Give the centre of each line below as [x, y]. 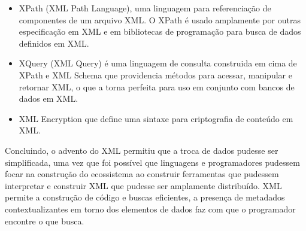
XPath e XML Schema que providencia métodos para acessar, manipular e [155, 75]
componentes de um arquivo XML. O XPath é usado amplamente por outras [160, 19]
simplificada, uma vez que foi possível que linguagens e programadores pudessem [152, 162]
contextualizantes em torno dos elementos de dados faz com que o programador [150, 209]
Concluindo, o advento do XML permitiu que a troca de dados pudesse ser [142, 150]
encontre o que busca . [45, 221]
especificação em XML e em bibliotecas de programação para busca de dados [160, 31]
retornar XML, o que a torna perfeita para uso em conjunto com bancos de [157, 86]
